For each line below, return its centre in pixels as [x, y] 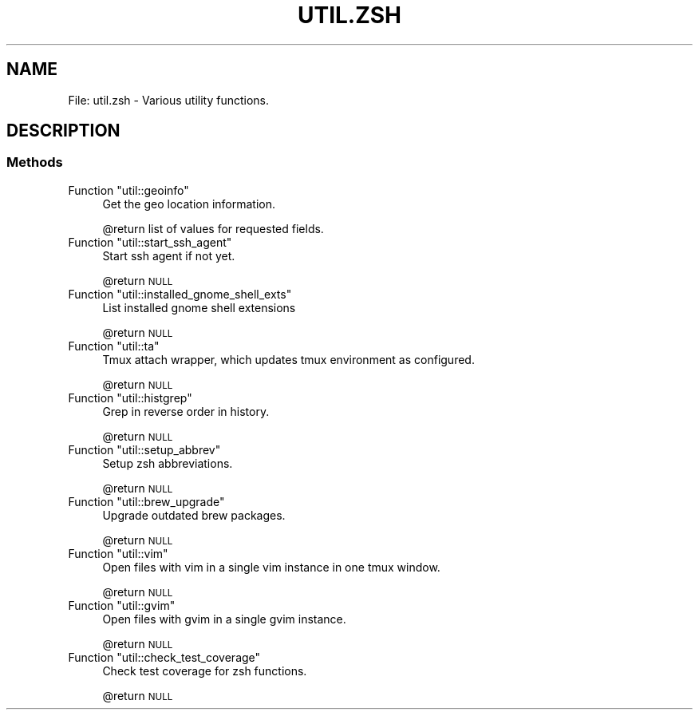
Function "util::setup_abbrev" [144, 449]
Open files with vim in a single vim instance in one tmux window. [271, 567]
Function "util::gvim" [122, 605]
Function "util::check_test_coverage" [164, 657]
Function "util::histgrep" [130, 398]
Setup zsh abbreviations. [168, 463]
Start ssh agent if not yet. [169, 255]
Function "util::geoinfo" [128, 190]
